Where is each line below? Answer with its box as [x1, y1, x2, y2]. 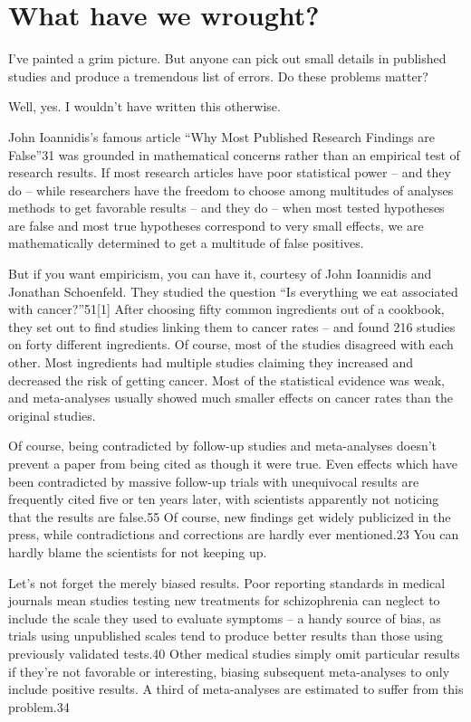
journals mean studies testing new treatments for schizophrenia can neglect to [8, 591, 440, 610]
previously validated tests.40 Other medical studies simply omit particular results [8, 643, 460, 662]
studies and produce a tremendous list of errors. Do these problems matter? [8, 66, 428, 85]
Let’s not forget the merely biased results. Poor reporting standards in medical [8, 573, 446, 592]
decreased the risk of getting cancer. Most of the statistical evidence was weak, [8, 370, 445, 389]
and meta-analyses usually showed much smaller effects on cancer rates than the [8, 388, 453, 407]
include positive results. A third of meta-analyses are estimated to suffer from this [8, 679, 464, 698]
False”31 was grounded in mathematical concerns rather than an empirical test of [8, 145, 460, 164]
